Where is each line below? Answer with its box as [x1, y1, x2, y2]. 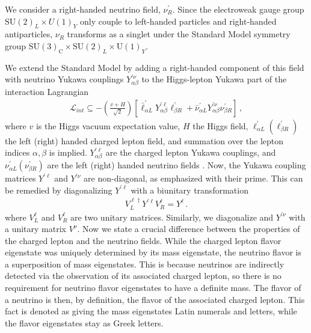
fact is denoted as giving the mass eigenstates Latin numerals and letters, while [5, 305, 297, 317]
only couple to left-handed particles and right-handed [79, 14, 277, 27]
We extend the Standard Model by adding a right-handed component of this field [5, 61, 304, 73]
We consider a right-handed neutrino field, [5, 3, 161, 15]
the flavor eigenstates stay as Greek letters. [5, 316, 164, 329]
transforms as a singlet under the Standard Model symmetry [67, 28, 291, 40]
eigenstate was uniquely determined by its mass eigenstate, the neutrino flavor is [5, 246, 301, 258]
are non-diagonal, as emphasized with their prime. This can [84, 172, 303, 185]
